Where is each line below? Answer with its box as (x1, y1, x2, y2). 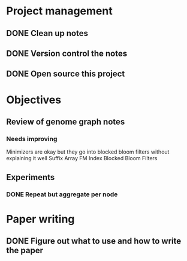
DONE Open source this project (6, 69, 125, 79)
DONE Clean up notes (6, 28, 89, 38)
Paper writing (6, 212, 75, 226)
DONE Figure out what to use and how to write (6, 236, 182, 247)
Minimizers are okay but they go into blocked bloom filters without (6, 148, 170, 155)
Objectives (6, 93, 62, 106)
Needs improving (6, 134, 58, 143)
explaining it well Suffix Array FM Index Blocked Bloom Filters (6, 155, 158, 162)
